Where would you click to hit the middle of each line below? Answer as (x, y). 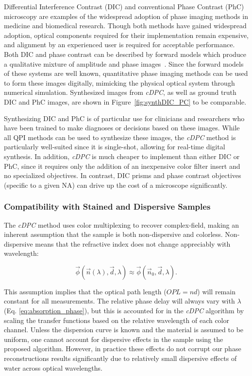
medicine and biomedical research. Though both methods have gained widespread (125, 26)
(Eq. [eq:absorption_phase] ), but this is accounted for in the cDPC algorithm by (124, 311)
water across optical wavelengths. (53, 367)
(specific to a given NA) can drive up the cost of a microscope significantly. (116, 185)
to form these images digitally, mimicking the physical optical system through (119, 82)
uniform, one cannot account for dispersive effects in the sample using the (114, 339)
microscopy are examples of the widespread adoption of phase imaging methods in (126, 16)
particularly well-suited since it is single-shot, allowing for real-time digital (115, 147)
